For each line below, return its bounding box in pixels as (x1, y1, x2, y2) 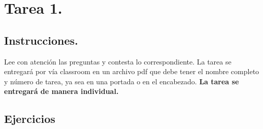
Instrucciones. (4, 32, 78, 48)
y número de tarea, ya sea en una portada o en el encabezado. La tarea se (4, 76, 239, 86)
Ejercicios (4, 111, 55, 126)
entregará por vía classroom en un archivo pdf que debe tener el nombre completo (4, 66, 259, 77)
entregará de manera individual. (4, 86, 119, 96)
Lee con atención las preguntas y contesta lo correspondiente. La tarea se (4, 56, 232, 67)
